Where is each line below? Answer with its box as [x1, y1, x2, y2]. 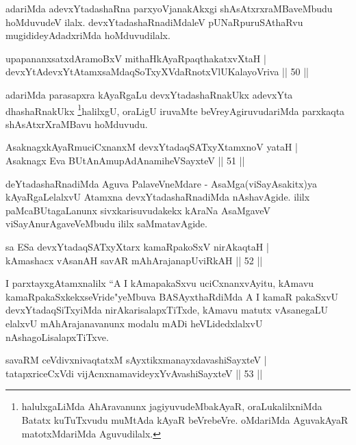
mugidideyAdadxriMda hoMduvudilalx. [5, 28, 170, 42]
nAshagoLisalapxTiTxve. [5, 329, 109, 344]
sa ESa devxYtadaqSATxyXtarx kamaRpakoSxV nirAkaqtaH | [5, 239, 269, 253]
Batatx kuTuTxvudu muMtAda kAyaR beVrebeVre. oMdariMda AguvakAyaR [21, 412, 348, 427]
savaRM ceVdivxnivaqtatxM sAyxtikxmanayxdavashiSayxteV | [5, 353, 267, 367]
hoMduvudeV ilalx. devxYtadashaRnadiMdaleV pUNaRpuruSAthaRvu [5, 14, 303, 29]
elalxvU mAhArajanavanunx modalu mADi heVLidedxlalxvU [5, 316, 263, 330]
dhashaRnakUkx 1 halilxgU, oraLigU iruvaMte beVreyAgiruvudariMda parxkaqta [5, 101, 345, 118]
